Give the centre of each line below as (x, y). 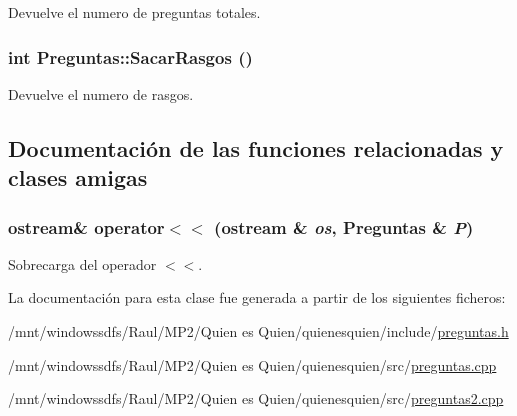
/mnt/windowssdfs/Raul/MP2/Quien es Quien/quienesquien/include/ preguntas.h (258, 330)
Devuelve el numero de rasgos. (101, 93)
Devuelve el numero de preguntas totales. (134, 12)
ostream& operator (86, 226)
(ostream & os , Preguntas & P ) (344, 226)
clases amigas (78, 177)
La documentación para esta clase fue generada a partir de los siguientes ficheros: (257, 297)
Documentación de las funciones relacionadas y (256, 147)
